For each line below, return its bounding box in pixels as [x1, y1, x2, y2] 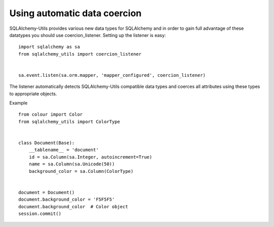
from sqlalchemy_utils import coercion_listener [18, 51, 142, 57]
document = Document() [18, 190, 75, 195]
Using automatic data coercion [9, 8, 142, 19]
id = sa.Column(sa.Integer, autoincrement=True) [28, 154, 152, 160]
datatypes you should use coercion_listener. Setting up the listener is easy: [9, 32, 166, 38]
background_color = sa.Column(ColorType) [28, 168, 134, 174]
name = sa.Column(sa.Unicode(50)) [28, 161, 115, 167]
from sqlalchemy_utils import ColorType [18, 119, 120, 124]
